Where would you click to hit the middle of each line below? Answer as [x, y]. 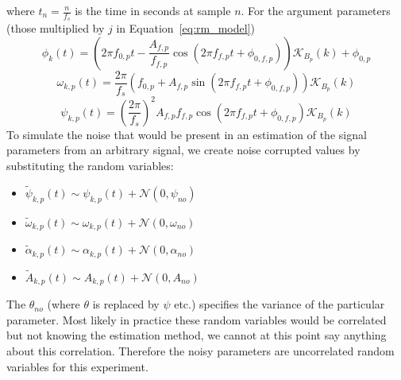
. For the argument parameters [316, 10]
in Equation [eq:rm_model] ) [185, 28]
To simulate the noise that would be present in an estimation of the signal [187, 134]
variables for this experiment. [77, 366]
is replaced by [126, 304]
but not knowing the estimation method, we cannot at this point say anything [197, 335]
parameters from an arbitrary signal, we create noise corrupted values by [183, 150]
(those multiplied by [56, 28]
